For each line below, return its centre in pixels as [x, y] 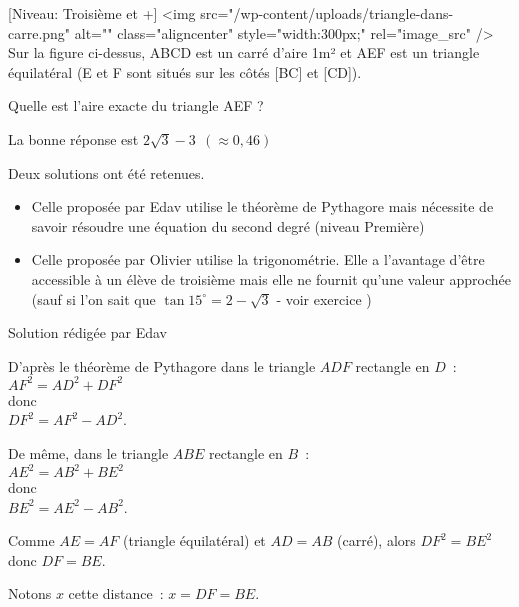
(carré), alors [376, 540]
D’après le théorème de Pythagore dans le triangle [162, 365]
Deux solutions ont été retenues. [106, 172]
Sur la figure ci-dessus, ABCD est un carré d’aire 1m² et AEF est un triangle [244, 52]
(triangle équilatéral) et [194, 540]
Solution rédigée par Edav [87, 332]
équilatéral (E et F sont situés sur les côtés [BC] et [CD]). [185, 71]
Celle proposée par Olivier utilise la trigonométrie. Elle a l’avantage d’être [258, 259]
